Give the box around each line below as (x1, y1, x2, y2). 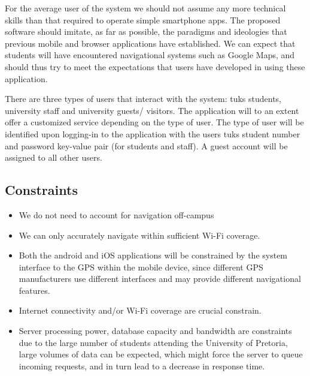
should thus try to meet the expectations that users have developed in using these (5, 60, 305, 73)
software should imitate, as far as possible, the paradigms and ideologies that (5, 25, 287, 38)
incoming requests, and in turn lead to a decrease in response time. (19, 359, 265, 372)
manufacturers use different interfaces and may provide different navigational (19, 272, 301, 285)
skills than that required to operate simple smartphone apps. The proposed (5, 13, 281, 26)
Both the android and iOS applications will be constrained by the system (19, 249, 288, 261)
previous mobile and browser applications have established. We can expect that (5, 37, 296, 49)
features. (19, 284, 50, 296)
